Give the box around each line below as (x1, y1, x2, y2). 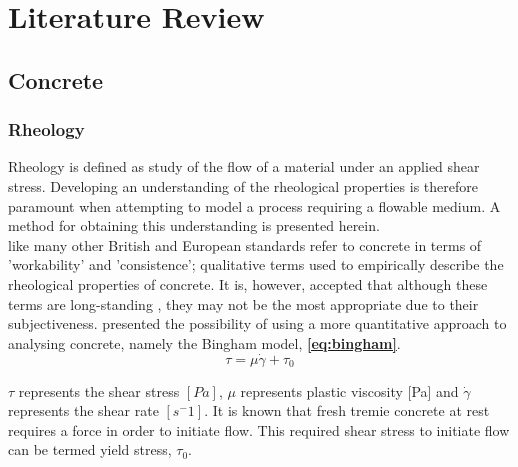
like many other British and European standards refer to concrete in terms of (8, 234, 482, 255)
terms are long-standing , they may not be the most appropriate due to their (8, 293, 479, 314)
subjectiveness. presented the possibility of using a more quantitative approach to (8, 313, 507, 334)
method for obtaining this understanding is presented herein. (8, 215, 380, 236)
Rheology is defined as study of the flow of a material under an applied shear (8, 156, 480, 177)
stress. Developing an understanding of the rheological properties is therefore (8, 175, 478, 196)
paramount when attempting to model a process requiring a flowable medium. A (8, 195, 501, 216)
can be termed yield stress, (8, 439, 172, 460)
